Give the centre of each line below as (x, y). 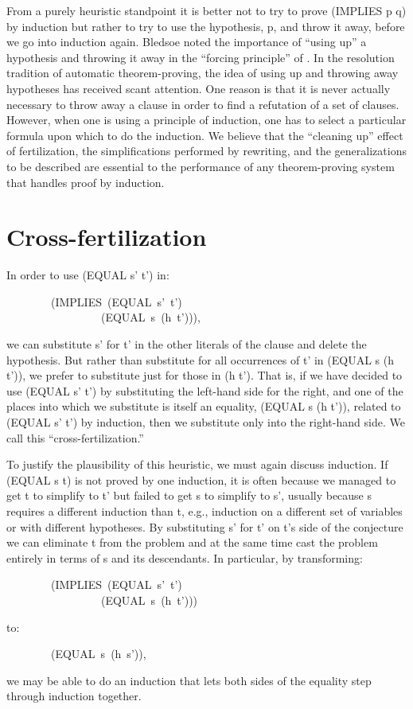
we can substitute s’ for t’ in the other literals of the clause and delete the (187, 344)
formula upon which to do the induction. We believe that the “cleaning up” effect (205, 135)
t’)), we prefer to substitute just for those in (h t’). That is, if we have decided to (205, 375)
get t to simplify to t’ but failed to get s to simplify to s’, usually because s (189, 495)
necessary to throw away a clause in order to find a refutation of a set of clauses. (203, 104)
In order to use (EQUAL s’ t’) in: (88, 275)
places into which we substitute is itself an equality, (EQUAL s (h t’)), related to (204, 406)
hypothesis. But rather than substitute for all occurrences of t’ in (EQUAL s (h (200, 359)
